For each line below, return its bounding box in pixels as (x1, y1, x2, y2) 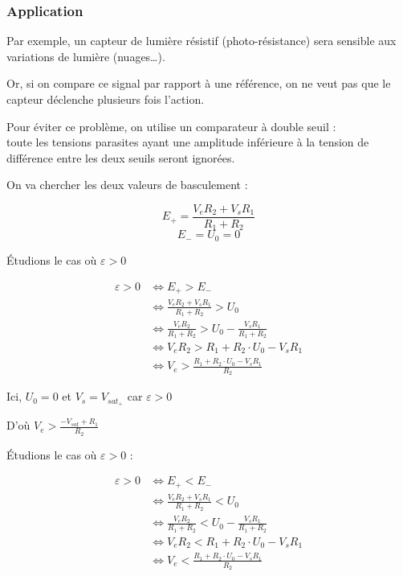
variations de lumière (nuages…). (6, 47, 165, 64)
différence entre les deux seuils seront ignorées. (6, 149, 235, 166)
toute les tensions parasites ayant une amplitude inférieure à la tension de (6, 134, 369, 150)
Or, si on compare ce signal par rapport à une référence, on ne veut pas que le (6, 75, 391, 92)
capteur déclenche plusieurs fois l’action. (6, 91, 205, 107)
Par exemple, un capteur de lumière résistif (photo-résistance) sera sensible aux (6, 32, 397, 49)
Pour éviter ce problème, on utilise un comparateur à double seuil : (6, 117, 336, 134)
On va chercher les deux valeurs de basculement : (6, 176, 248, 193)
